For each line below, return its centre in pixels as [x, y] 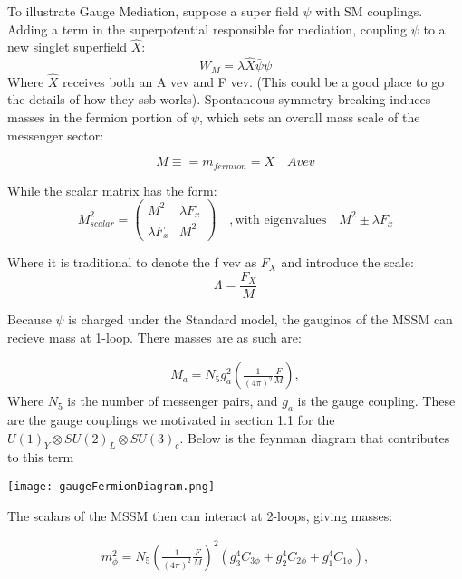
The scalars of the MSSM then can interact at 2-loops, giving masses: [200, 515]
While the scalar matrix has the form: [112, 190]
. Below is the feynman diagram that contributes [315, 437]
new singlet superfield [67, 47]
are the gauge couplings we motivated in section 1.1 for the [171, 420]
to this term [41, 457]
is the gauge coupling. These [376, 401]
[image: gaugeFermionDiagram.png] [111, 487]
